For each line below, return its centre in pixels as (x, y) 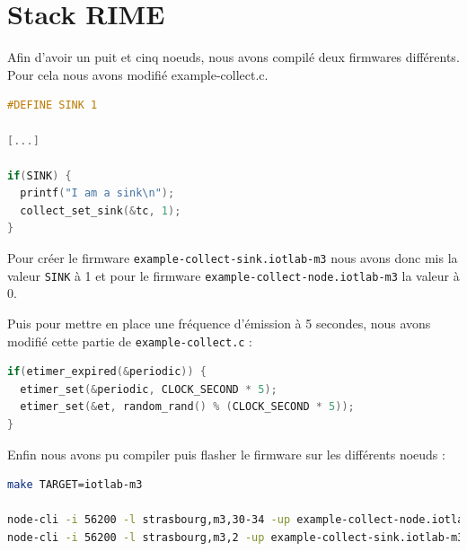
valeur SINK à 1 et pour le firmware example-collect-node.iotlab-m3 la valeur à (233, 275)
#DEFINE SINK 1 (53, 105)
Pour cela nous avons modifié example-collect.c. (138, 74)
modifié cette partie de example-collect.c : (130, 341)
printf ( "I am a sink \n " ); (97, 193)
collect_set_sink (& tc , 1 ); (101, 210)
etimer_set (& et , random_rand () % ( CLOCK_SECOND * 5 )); (187, 407)
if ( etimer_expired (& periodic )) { (107, 372)
